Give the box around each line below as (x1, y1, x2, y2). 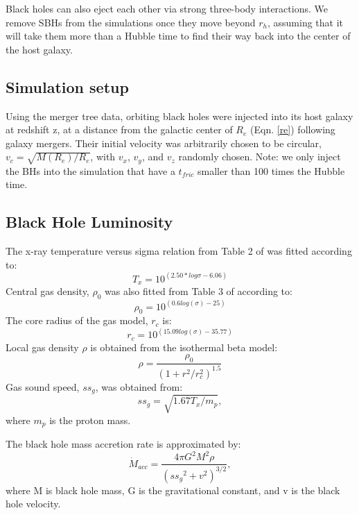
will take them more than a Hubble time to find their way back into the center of (6, 28, 351, 43)
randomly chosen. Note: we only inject (178, 149, 341, 164)
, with (90, 149, 116, 164)
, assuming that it (268, 15, 344, 29)
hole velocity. (6, 496, 61, 511)
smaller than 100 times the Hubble (197, 163, 345, 178)
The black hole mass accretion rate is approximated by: (6, 437, 241, 451)
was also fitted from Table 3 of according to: (105, 284, 292, 298)
